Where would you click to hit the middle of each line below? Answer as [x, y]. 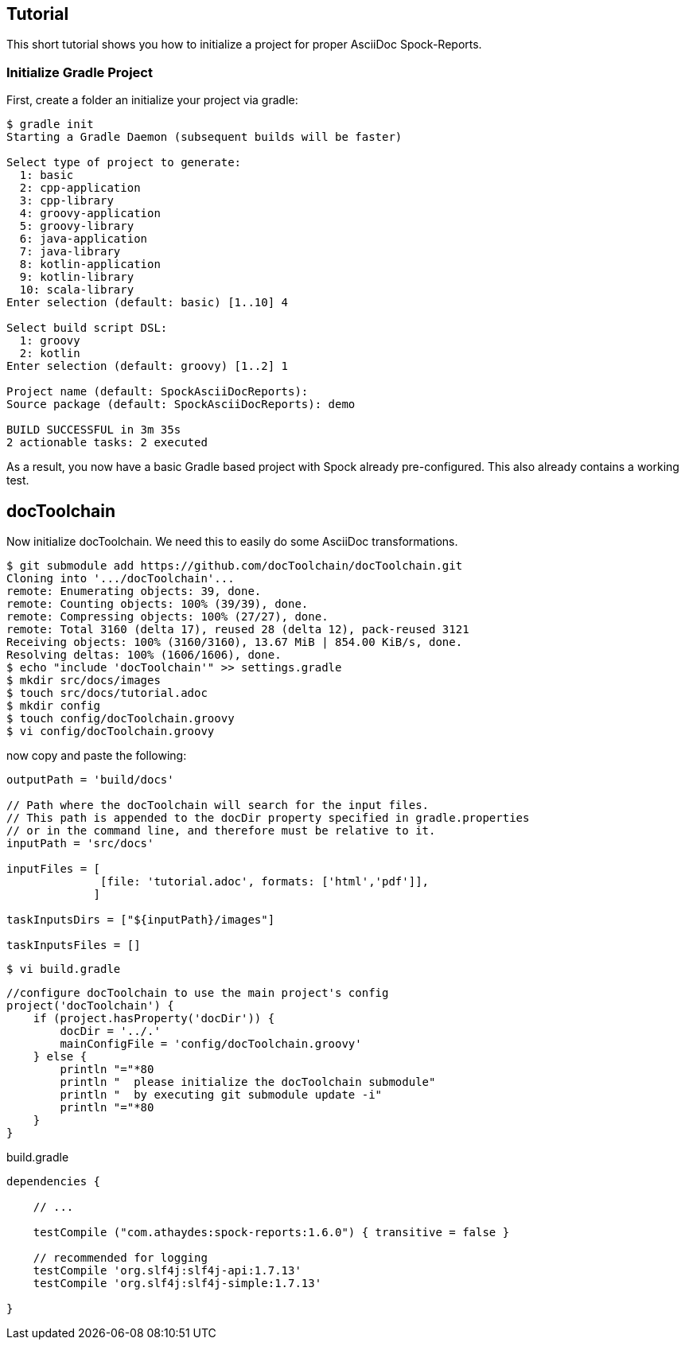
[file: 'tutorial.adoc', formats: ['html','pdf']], [265, 882]
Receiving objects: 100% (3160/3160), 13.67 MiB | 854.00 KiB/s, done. [235, 642]
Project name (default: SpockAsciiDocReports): [158, 392]
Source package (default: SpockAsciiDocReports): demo [181, 405]
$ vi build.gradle [64, 969]
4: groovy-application [90, 214]
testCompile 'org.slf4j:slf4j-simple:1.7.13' [177, 1284]
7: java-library [70, 252]
